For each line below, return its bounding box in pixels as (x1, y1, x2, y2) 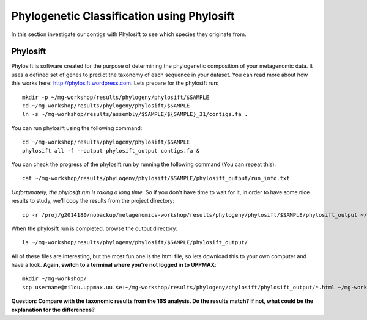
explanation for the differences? (11, 306, 95, 313)
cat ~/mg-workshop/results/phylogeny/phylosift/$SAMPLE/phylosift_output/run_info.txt (22, 175, 290, 182)
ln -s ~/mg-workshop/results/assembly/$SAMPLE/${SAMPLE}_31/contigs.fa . (22, 111, 248, 118)
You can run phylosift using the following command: (11, 124, 143, 131)
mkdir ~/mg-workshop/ (22, 275, 87, 282)
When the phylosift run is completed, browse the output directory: (11, 225, 177, 232)
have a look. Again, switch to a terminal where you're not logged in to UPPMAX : (11, 261, 217, 269)
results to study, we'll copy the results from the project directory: (11, 197, 175, 205)
